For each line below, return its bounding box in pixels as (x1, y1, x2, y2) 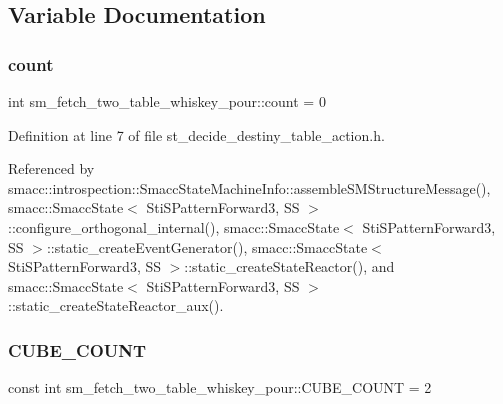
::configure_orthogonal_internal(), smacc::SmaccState (8, 216, 340, 237)
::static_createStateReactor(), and (184, 256, 395, 277)
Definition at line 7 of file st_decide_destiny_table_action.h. (8, 124, 385, 145)
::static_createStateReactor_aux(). (8, 295, 224, 316)
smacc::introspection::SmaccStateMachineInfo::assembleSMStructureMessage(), (8, 177, 491, 198)
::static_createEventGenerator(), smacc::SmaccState (46, 236, 368, 257)
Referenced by (8, 158, 95, 179)
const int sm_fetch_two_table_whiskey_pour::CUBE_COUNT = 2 (8, 377, 432, 398)
